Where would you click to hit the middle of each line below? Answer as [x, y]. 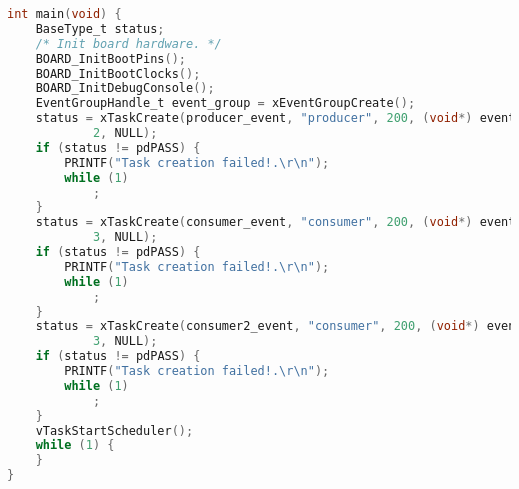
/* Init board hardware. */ [128, 43]
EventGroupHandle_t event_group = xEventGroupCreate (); [225, 103]
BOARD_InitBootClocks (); [118, 73]
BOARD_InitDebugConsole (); [125, 88]
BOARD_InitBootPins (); [110, 58]
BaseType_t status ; [100, 28]
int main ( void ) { [64, 14]
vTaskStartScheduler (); [114, 430]
